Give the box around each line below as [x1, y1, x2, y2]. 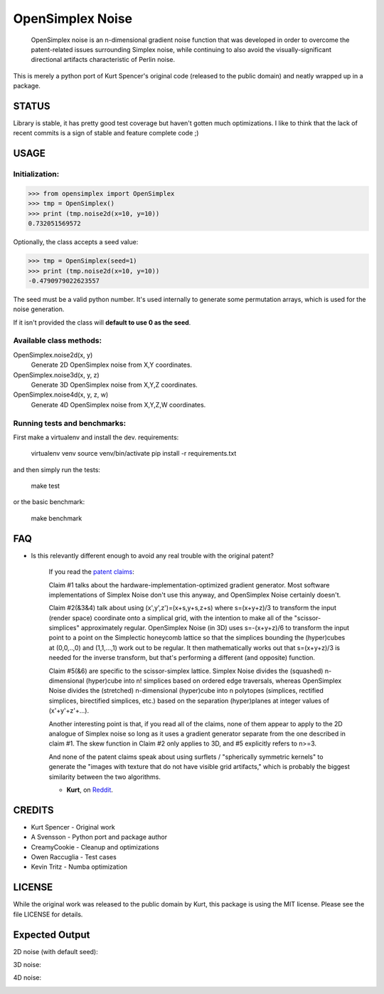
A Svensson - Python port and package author [31, 833, 167, 842]
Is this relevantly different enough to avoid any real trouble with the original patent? [31, 551, 274, 560]
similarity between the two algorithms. [48, 773, 161, 781]
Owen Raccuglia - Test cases [31, 853, 117, 862]
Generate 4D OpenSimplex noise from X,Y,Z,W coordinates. [31, 400, 206, 409]
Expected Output [13, 928, 90, 941]
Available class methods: [13, 335, 102, 345]
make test [31, 481, 60, 491]
